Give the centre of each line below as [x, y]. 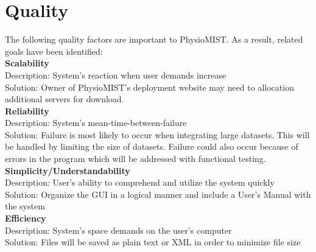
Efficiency [26, 218]
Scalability [27, 63]
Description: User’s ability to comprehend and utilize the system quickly [140, 182]
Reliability [27, 110]
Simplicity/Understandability [68, 170]
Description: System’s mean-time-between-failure [96, 123]
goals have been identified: [54, 51]
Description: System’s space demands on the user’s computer [118, 230]
